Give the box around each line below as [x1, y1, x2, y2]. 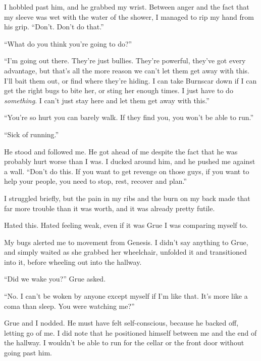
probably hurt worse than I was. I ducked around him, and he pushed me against [4, 156, 255, 167]
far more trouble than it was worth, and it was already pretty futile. [4, 203, 215, 213]
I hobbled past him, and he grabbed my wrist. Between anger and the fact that [4, 2, 249, 12]
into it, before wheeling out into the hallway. [4, 256, 142, 267]
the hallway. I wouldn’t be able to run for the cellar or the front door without [4, 337, 244, 348]
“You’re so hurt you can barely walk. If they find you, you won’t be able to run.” [4, 112, 254, 123]
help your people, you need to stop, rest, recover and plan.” [4, 176, 187, 186]
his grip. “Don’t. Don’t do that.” [4, 21, 104, 32]
